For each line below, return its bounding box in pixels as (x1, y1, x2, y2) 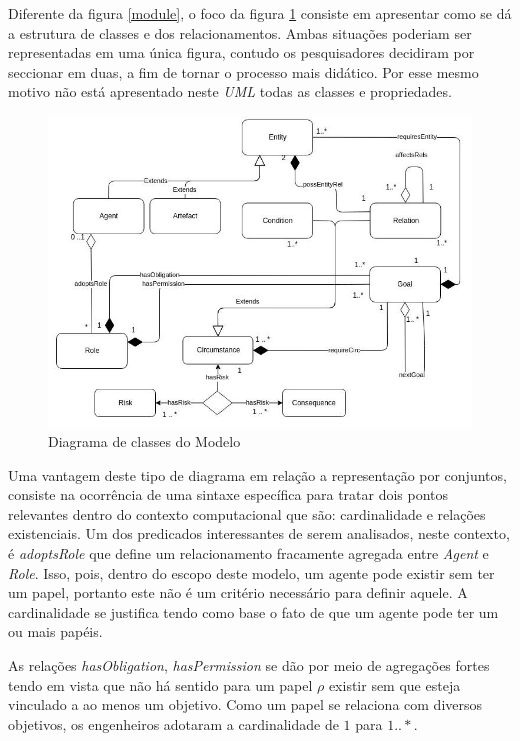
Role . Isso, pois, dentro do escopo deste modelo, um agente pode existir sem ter (8, 562, 495, 583)
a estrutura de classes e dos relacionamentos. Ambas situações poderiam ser (8, 22, 472, 43)
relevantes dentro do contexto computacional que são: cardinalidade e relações (8, 503, 486, 524)
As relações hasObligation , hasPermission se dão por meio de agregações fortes (8, 655, 490, 676)
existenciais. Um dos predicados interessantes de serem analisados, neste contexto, (8, 523, 510, 544)
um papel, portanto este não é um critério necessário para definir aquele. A (8, 582, 468, 603)
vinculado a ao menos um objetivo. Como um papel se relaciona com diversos (8, 694, 483, 715)
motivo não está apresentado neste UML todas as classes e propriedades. (8, 81, 452, 102)
